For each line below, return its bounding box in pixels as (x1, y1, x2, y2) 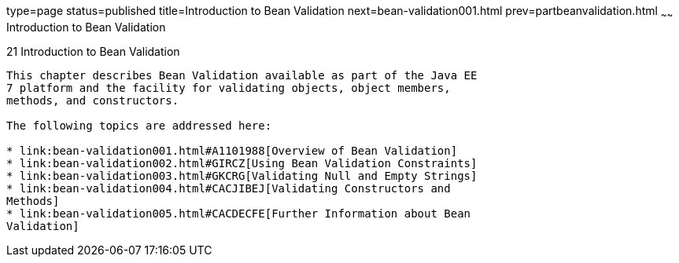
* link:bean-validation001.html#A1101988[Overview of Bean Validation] (6, 144, 458, 157)
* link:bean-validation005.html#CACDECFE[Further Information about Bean (6, 206, 471, 220)
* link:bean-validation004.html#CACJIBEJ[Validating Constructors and (6, 181, 451, 195)
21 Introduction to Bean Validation (6, 44, 180, 58)
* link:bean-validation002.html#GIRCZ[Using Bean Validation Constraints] (6, 156, 478, 170)
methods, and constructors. (6, 93, 179, 107)
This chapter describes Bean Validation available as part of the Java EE (6, 68, 478, 82)
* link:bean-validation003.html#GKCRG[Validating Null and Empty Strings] (6, 169, 478, 182)
